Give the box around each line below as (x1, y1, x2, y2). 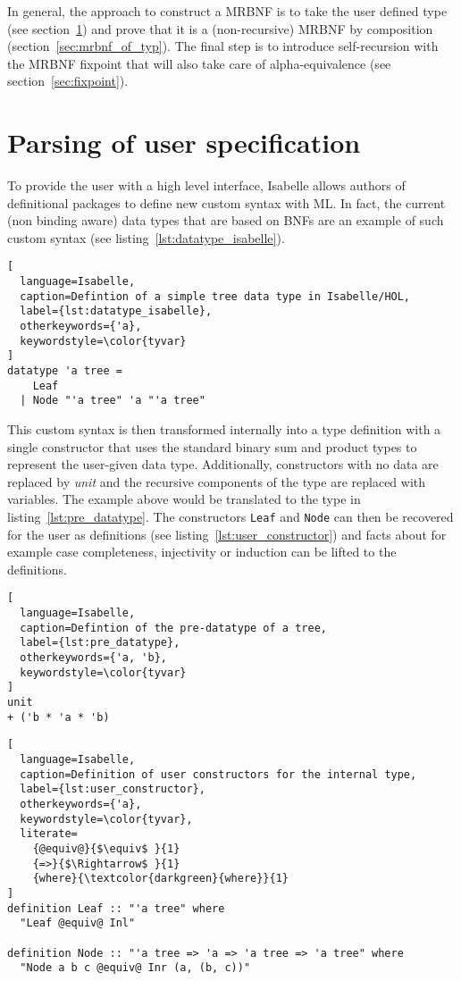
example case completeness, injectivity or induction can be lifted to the (7, 542, 397, 561)
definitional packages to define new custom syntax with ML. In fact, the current (7, 193, 446, 212)
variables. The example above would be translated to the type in (7, 490, 361, 508)
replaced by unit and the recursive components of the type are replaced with (7, 472, 426, 490)
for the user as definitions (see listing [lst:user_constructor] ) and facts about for (7, 524, 447, 543)
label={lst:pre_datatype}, (20, 636, 180, 650)
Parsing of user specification (7, 124, 361, 161)
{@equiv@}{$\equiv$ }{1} (32, 842, 180, 855)
